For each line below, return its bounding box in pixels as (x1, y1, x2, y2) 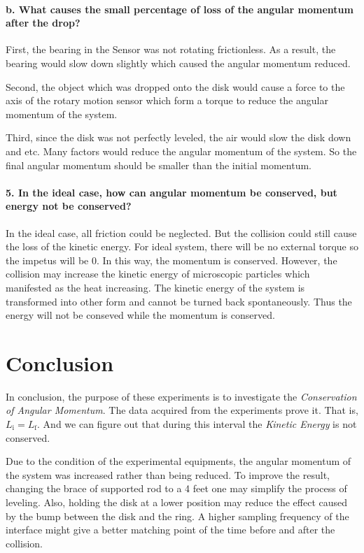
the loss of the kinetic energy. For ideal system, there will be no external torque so (6, 239, 358, 254)
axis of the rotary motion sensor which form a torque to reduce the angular (6, 93, 328, 108)
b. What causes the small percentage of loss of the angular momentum (6, 1, 353, 16)
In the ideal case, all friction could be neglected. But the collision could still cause (6, 225, 357, 240)
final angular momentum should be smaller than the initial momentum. (6, 157, 311, 172)
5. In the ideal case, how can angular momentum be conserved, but (6, 185, 337, 199)
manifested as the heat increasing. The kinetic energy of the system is (6, 280, 305, 294)
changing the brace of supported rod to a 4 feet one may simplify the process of (6, 481, 347, 496)
